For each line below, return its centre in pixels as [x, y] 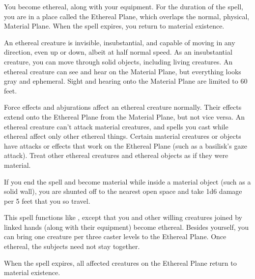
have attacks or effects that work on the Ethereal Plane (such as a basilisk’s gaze [126, 145]
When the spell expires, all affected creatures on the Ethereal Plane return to [120, 263]
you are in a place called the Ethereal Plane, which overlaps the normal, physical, [127, 16]
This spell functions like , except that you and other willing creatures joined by [123, 217]
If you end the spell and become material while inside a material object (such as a [127, 181]
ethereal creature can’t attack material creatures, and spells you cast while [116, 126]
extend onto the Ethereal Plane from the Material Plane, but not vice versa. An [125, 116]
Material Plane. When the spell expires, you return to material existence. [114, 26]
